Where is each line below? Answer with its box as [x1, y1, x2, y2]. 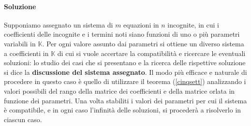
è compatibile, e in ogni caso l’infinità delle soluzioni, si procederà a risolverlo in [4, 105, 241, 115]
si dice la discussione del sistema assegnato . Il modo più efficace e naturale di [4, 67, 247, 77]
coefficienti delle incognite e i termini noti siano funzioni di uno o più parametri [4, 29, 240, 39]
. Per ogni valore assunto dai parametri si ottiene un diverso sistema [42, 38, 244, 48]
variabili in [4, 38, 36, 48]
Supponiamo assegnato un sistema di [4, 19, 113, 29]
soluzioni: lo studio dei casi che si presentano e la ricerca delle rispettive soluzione [4, 57, 246, 68]
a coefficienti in [4, 48, 49, 58]
